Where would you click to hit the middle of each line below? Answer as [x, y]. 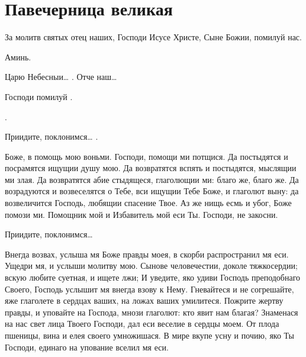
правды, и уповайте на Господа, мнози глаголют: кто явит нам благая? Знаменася [152, 312]
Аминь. [18, 57]
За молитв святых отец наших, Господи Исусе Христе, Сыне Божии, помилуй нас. [153, 37]
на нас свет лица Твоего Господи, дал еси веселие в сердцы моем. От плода [142, 324]
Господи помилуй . [39, 96]
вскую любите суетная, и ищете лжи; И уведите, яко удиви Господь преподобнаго [153, 277]
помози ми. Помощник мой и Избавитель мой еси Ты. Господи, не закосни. [141, 214]
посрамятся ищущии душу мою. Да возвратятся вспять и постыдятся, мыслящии [151, 168]
